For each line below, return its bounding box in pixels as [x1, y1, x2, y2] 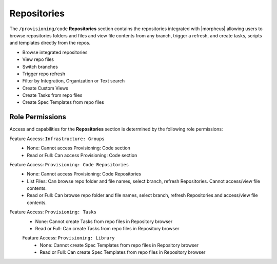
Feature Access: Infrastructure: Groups [9, 136, 105, 142]
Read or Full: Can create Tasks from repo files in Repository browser [35, 226, 180, 232]
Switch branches [22, 63, 58, 70]
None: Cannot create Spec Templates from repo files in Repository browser [39, 242, 199, 248]
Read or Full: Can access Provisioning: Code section [27, 152, 137, 158]
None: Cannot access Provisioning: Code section [27, 145, 131, 151]
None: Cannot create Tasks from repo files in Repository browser [35, 218, 173, 225]
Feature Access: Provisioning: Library [22, 235, 115, 241]
